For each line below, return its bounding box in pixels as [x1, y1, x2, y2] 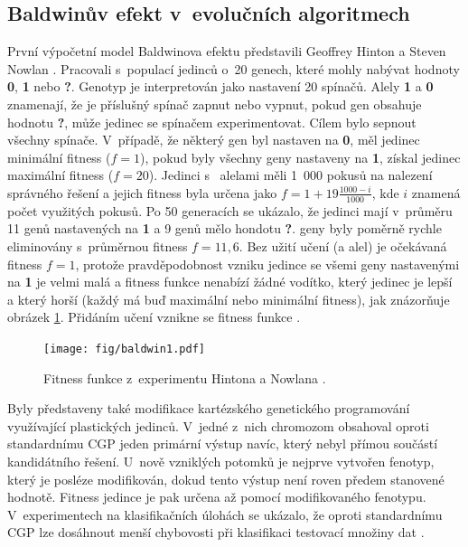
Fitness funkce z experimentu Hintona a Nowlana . [43, 368, 326, 387]
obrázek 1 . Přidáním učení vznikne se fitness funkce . [7, 307, 301, 326]
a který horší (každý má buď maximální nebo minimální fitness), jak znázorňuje [7, 289, 450, 308]
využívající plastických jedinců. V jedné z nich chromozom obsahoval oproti [7, 416, 429, 435]
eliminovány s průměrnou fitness [7, 236, 188, 255]
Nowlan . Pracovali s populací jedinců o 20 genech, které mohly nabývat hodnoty [7, 59, 460, 78]
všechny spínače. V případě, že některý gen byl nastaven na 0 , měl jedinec [7, 130, 420, 149]
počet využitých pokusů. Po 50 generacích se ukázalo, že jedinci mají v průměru [7, 201, 453, 220]
